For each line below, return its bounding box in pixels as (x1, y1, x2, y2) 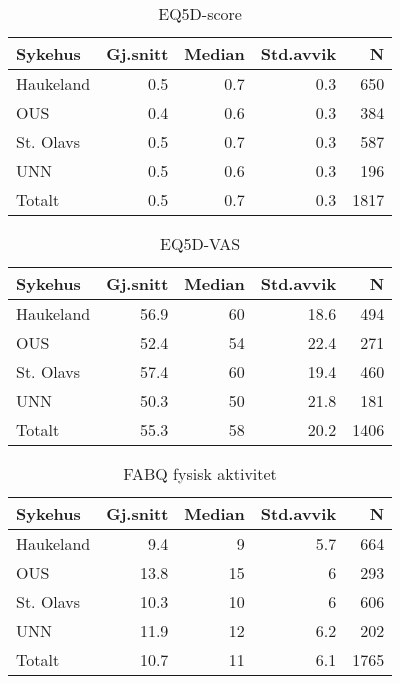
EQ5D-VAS (160, 232, 241, 255)
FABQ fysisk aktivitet (123, 462, 277, 485)
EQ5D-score (158, 2, 242, 25)
